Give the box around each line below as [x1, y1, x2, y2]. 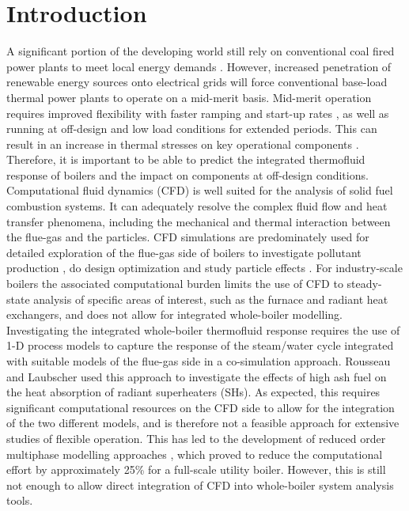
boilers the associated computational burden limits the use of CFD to [6, 275, 343, 292]
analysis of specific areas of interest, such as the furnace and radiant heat [33, 290, 388, 307]
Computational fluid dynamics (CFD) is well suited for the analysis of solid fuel [6, 182, 393, 199]
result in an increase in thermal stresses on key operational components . [6, 135, 359, 152]
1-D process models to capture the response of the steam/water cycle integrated [6, 337, 394, 354]
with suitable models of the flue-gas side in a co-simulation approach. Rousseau [6, 353, 391, 369]
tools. [6, 492, 33, 509]
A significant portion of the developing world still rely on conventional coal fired [6, 43, 395, 59]
